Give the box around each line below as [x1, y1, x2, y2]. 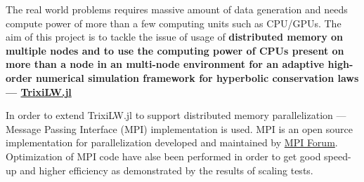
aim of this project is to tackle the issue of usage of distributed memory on [6, 29, 344, 44]
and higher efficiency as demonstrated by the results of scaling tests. [20, 162, 313, 177]
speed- [324, 148, 351, 163]
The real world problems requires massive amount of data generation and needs [6, 2, 348, 16]
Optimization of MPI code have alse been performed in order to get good [6, 148, 321, 163]
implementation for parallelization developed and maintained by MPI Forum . [6, 135, 338, 150]
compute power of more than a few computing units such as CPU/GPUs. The [6, 15, 342, 30]
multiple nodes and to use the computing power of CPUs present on [6, 43, 344, 57]
